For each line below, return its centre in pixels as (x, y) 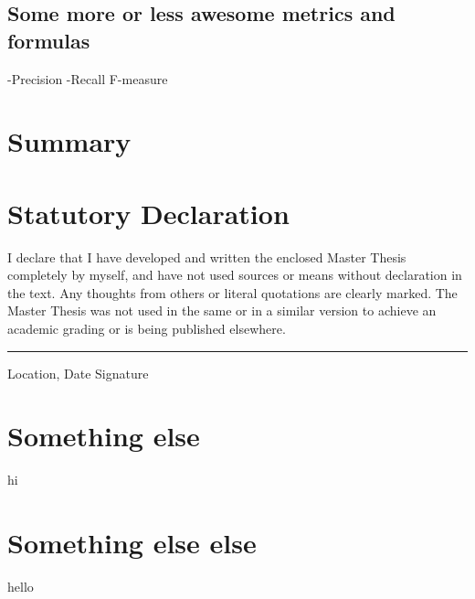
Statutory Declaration (148, 213)
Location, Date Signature (78, 373)
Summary (69, 141)
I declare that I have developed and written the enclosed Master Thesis (207, 257)
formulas (49, 40)
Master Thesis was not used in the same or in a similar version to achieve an (222, 310)
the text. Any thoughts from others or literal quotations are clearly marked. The (232, 292)
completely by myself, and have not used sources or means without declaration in (235, 275)
